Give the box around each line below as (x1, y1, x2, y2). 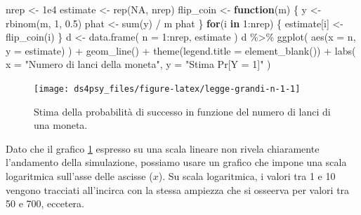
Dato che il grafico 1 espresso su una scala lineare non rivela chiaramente (6, 141, 320, 155)
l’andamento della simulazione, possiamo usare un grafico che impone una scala (6, 155, 347, 169)
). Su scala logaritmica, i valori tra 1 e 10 (158, 169, 336, 183)
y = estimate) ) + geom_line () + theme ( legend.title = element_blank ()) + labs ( (6, 43, 356, 57)
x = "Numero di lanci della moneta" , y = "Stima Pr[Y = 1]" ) (6, 57, 271, 71)
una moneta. (34, 118, 88, 132)
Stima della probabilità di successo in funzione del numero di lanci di (34, 104, 331, 118)
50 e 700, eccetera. (6, 196, 84, 211)
